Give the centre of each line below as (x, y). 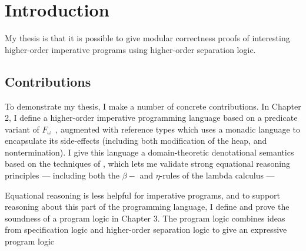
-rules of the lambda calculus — (217, 175)
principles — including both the (62, 175)
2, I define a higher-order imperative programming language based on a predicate (151, 118)
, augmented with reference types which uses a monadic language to (178, 129)
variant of (22, 129)
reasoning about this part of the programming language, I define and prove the (147, 207)
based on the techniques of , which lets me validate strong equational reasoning (148, 164)
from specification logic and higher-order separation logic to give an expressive (146, 229)
